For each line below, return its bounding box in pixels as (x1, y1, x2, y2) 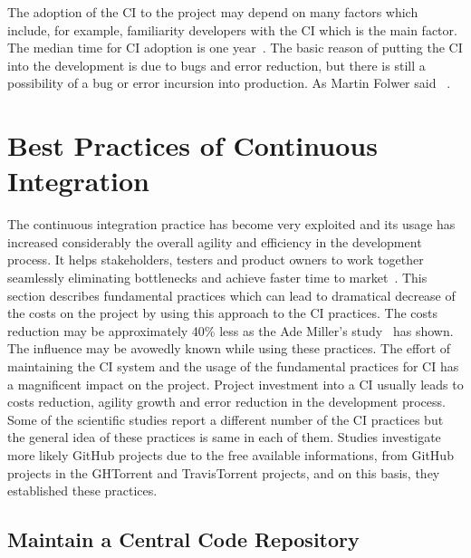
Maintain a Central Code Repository (7, 525, 360, 553)
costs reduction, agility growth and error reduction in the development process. (7, 392, 446, 411)
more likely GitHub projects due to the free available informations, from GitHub (7, 446, 454, 464)
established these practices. (7, 481, 158, 500)
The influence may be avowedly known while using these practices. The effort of (7, 339, 451, 358)
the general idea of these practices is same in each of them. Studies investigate (7, 428, 441, 447)
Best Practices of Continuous (7, 127, 378, 164)
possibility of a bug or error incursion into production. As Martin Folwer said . (7, 73, 451, 92)
